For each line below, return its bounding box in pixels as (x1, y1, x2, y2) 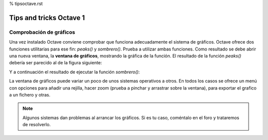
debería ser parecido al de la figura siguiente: (9, 60, 102, 66)
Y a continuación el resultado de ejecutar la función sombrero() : (9, 69, 140, 75)
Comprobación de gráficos (9, 29, 75, 36)
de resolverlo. (22, 122, 51, 128)
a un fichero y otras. (9, 92, 51, 97)
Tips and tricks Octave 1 (9, 13, 85, 22)
